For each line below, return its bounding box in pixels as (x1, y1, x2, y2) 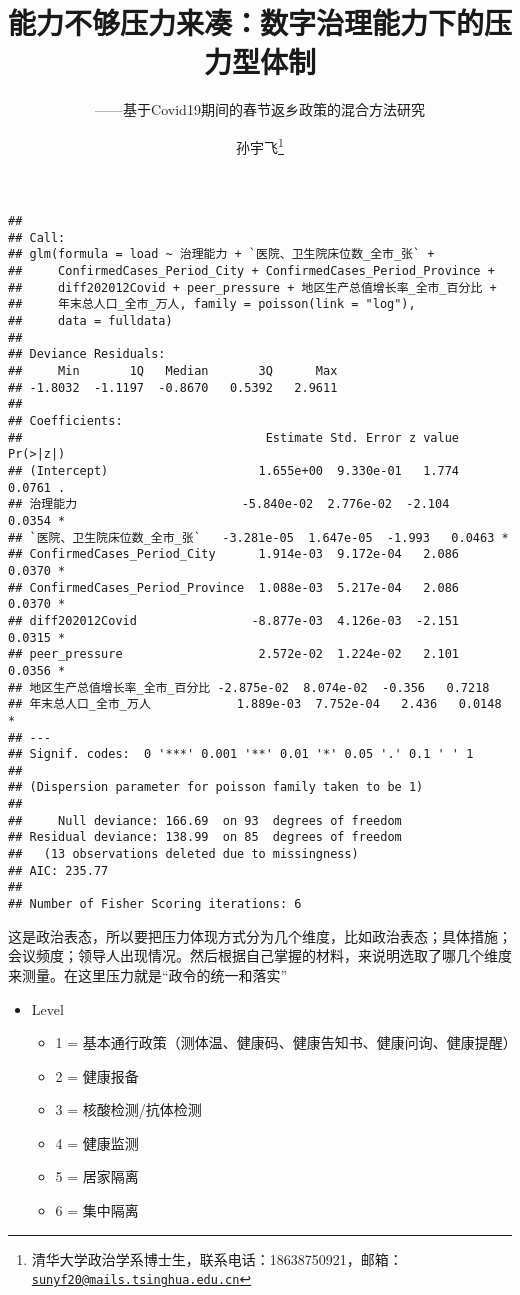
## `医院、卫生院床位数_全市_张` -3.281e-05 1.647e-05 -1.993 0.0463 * (8, 530, 509, 545)
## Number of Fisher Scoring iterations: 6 (8, 897, 302, 912)
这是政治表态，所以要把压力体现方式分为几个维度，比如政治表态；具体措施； (8, 925, 512, 946)
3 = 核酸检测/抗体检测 (55, 1099, 202, 1120)
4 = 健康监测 (55, 1132, 139, 1153)
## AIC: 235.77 (8, 863, 109, 878)
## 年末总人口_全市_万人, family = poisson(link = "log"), (8, 297, 416, 312)
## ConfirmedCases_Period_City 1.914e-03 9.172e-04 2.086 (8, 547, 460, 562)
